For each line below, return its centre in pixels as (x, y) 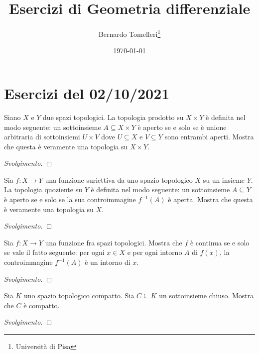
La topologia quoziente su (43, 189)
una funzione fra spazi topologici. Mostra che (114, 242)
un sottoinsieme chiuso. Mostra (206, 295)
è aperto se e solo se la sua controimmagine (70, 199)
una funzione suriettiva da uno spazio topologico (119, 179)
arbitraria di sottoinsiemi (42, 137)
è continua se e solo (220, 242)
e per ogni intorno (155, 252)
